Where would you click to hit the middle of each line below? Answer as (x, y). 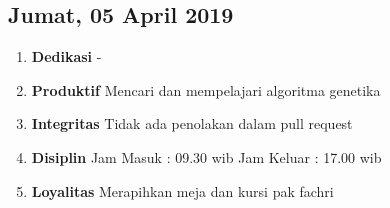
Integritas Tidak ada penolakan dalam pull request (192, 123)
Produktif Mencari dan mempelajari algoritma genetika (206, 89)
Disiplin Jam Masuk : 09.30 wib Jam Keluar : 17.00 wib (206, 156)
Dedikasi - (66, 56)
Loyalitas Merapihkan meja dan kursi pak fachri (182, 190)
